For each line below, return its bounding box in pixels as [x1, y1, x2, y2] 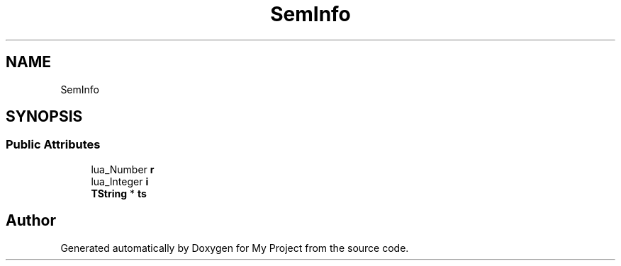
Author [6, 212, 56, 230]
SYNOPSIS [6, 108, 83, 126]
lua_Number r [91, 163, 155, 175]
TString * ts [91, 187, 147, 199]
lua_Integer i [91, 175, 149, 187]
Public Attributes [6, 137, 101, 152]
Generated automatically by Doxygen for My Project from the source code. [60, 241, 409, 254]
